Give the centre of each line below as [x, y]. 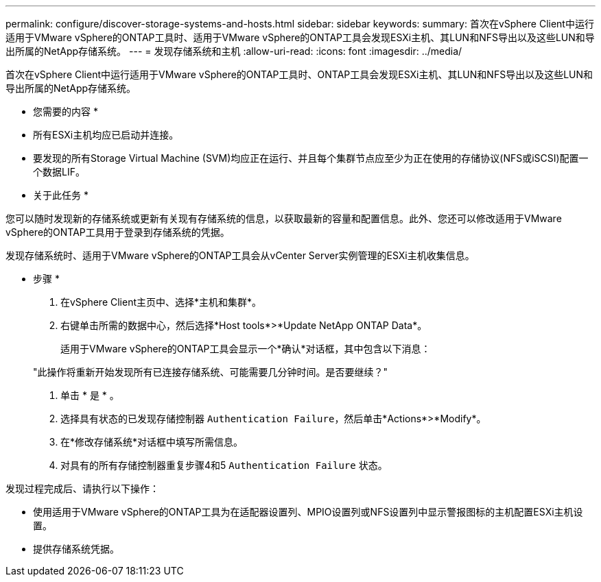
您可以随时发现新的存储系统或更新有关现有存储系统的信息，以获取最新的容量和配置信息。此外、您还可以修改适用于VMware [284, 218]
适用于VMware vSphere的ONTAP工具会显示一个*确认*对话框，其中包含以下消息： [246, 349]
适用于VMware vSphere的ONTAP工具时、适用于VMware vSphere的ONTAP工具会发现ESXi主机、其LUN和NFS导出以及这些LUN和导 [300, 37]
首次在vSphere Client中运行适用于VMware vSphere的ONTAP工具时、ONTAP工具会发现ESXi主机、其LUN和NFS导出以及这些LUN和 [299, 74]
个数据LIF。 [59, 172]
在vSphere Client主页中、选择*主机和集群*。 [161, 302]
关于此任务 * [61, 195]
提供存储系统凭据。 [76, 549]
